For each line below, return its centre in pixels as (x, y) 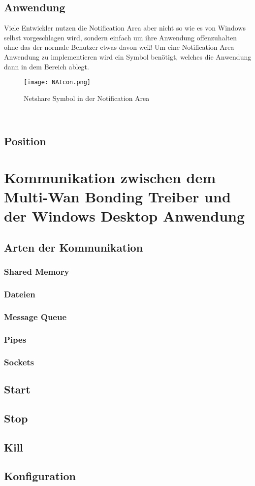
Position (25, 141)
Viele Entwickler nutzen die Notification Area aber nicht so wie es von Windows (125, 28)
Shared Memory (37, 272)
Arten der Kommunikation (74, 247)
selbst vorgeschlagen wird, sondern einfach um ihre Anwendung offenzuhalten (120, 37)
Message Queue (35, 316)
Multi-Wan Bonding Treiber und (117, 197)
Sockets (19, 362)
